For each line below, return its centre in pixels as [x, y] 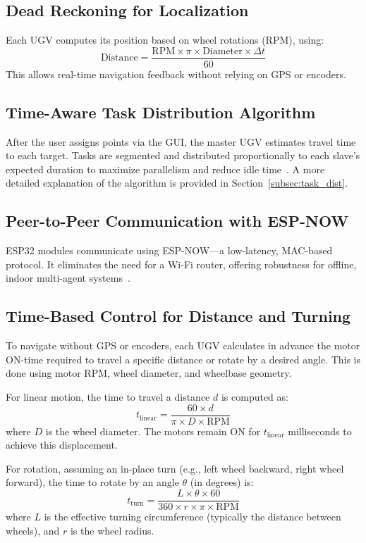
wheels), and [33, 530]
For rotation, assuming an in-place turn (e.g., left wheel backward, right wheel [175, 468]
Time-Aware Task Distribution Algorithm [161, 112]
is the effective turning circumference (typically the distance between [193, 517]
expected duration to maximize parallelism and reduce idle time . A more [165, 169]
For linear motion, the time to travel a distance [108, 397]
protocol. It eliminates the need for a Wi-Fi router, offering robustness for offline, [181, 264]
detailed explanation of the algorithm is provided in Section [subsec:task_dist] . [177, 183]
